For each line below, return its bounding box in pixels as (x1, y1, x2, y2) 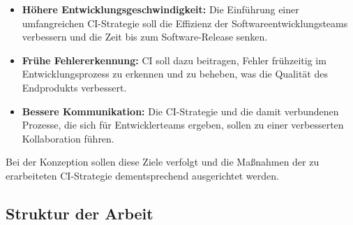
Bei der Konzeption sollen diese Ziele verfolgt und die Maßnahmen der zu (6, 154, 320, 169)
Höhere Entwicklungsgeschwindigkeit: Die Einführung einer (22, 2, 299, 16)
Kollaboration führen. (22, 131, 114, 145)
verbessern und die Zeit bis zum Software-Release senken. (22, 29, 268, 44)
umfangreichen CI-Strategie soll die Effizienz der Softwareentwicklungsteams (22, 15, 348, 30)
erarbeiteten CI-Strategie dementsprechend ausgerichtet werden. (6, 168, 279, 182)
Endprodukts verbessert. (22, 80, 127, 94)
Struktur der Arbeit (6, 202, 153, 224)
